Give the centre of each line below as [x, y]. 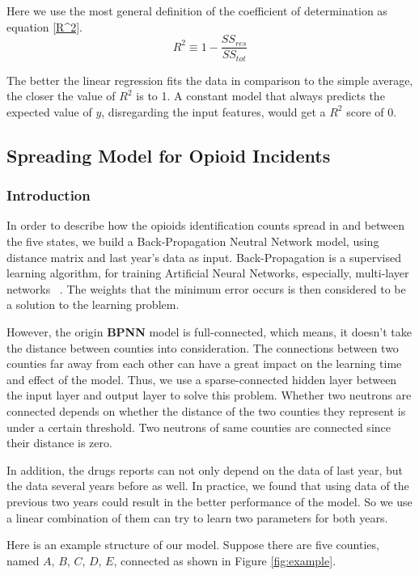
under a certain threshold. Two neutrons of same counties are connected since [199, 427]
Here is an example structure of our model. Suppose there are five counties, [193, 545]
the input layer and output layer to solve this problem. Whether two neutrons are [209, 395]
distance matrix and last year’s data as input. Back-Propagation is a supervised [204, 257]
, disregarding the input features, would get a [214, 111]
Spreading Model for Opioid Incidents [169, 155]
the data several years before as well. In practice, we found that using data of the [208, 486]
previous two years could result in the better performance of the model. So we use [209, 501]
